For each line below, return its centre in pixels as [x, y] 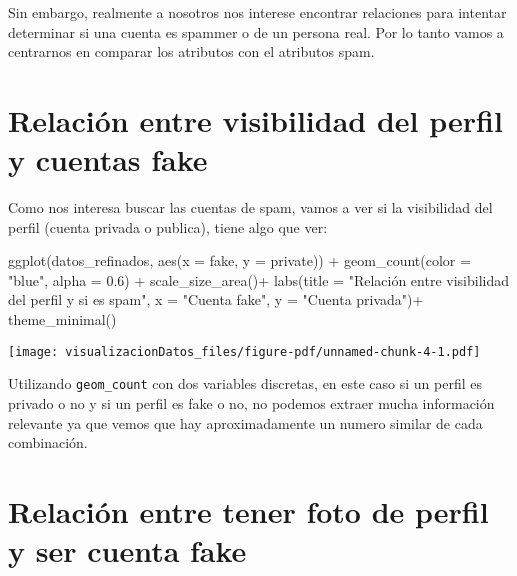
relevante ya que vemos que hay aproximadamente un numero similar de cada [245, 422]
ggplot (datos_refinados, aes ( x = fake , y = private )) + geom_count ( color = [239, 260]
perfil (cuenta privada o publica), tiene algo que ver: [168, 226]
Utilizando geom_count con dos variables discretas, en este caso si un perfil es [245, 383]
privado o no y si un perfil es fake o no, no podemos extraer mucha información [251, 402]
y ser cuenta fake [127, 550]
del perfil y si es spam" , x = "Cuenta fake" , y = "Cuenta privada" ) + [216, 299]
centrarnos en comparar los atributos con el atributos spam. [191, 51]
